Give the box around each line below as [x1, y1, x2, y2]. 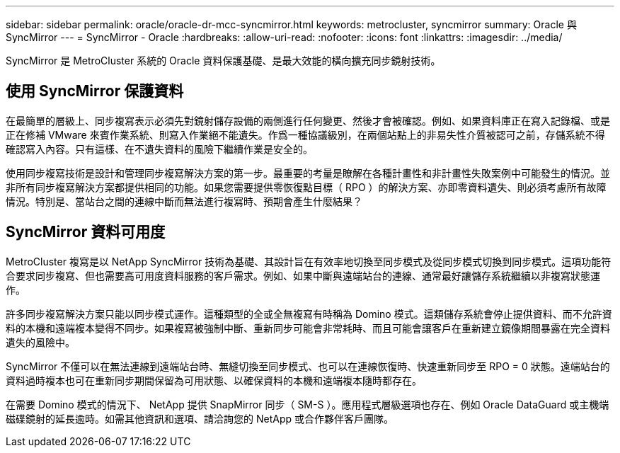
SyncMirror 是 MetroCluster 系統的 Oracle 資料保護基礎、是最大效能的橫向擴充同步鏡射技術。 [6, 55, 441, 67]
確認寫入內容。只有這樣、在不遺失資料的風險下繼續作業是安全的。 [6, 142, 313, 155]
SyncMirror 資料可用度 [6, 223, 166, 241]
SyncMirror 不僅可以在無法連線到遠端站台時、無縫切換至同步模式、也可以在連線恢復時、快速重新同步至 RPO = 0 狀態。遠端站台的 [6, 360, 610, 372]
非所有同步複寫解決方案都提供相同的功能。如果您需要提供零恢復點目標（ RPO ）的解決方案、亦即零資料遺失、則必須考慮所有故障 [6, 180, 607, 193]
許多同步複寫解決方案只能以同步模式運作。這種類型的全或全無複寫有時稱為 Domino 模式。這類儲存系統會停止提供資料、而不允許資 [6, 307, 612, 320]
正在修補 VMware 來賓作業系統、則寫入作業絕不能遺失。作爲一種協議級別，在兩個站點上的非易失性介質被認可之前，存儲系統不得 [6, 128, 605, 141]
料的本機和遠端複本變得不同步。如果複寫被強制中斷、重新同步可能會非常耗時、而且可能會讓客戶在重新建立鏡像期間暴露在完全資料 [6, 321, 610, 334]
